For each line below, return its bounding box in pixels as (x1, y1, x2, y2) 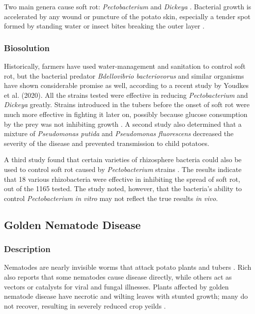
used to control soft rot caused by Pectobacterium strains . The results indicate (4, 164, 242, 174)
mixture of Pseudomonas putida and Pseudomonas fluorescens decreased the (4, 128, 234, 139)
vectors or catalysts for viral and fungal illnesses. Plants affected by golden (4, 281, 229, 291)
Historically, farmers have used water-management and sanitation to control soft (4, 61, 246, 71)
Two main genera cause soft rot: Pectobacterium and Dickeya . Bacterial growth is (4, 1, 252, 11)
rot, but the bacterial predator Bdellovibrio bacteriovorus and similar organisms (4, 70, 244, 81)
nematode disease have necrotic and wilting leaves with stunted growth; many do (4, 291, 248, 301)
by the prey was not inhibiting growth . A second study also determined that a (4, 118, 242, 129)
